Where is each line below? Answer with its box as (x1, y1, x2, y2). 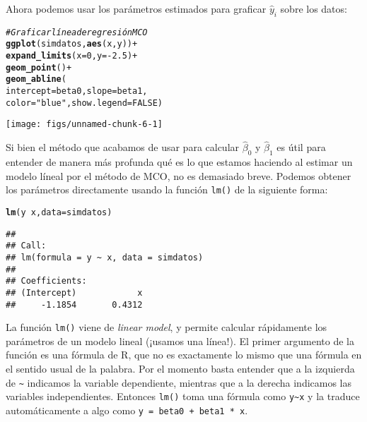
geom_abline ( (6, 74, 66, 85)
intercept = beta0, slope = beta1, (6, 86, 148, 97)
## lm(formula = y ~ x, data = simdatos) (6, 252, 204, 263)
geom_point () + (6, 62, 72, 73)
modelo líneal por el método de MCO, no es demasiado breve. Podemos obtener (6, 168, 351, 183)
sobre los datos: (280, 1, 347, 16)
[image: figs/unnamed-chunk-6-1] (6, 119, 163, 130)
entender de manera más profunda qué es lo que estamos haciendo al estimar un (6, 155, 353, 169)
